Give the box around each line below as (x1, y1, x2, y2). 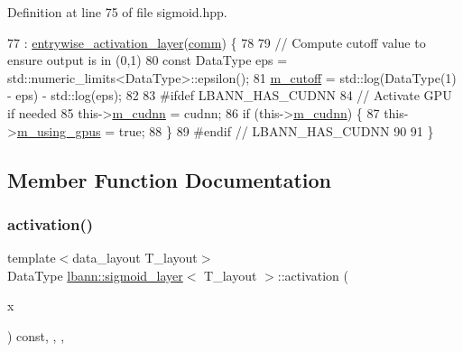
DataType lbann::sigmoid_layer (7, 265, 183, 284)
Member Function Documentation (7, 165, 332, 193)
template (7, 248, 56, 267)
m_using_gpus (16, 121, 101, 140)
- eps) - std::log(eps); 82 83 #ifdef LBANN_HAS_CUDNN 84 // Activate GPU (7, 86, 452, 105)
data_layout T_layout (72, 248, 198, 267)
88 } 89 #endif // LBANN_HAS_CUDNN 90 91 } (149, 121, 434, 140)
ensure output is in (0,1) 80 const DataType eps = (7, 51, 288, 69)
